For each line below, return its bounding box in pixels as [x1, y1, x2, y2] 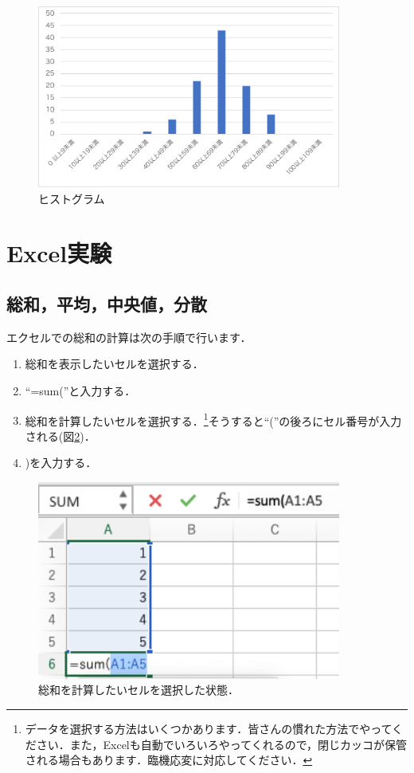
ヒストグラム [38, 190, 105, 206]
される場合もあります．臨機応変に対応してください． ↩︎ [25, 751, 313, 768]
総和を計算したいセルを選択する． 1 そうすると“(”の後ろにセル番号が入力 [25, 410, 402, 429]
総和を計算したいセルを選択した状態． [38, 681, 239, 698]
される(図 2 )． [25, 427, 96, 444]
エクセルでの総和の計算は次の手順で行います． [6, 328, 252, 345]
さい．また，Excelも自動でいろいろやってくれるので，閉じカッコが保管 [36, 736, 408, 752]
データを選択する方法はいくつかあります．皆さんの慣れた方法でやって [25, 720, 393, 736]
